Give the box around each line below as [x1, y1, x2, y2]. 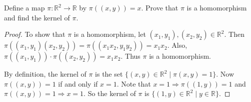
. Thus [120, 51, 140, 61]
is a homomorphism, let [73, 29, 146, 39]
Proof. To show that [4, 29, 65, 39]
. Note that [116, 78, 151, 89]
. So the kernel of [83, 88, 136, 99]
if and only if [58, 78, 98, 89]
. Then [224, 29, 244, 39]
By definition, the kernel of [4, 69, 86, 79]
